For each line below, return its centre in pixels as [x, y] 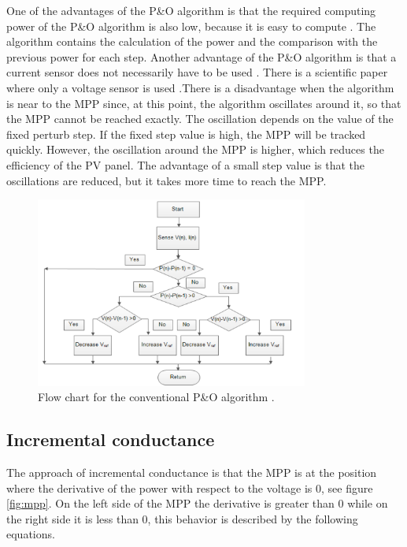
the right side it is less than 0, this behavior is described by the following [182, 518]
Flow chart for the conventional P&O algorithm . [156, 397]
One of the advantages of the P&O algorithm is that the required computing [191, 10]
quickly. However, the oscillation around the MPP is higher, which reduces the [195, 149]
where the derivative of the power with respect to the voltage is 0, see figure [190, 487]
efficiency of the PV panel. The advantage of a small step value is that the [185, 164]
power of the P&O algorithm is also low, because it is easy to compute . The [191, 26]
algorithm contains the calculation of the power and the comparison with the [192, 41]
